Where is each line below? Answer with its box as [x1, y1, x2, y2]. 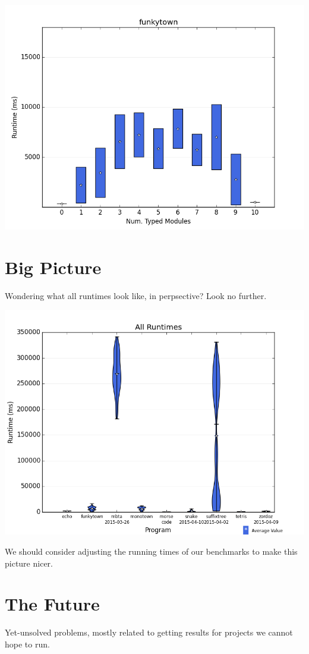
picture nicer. [5, 556, 53, 569]
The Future [5, 592, 100, 616]
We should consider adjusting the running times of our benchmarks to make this [5, 545, 298, 557]
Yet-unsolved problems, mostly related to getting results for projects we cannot [5, 626, 293, 639]
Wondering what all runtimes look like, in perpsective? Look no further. [5, 289, 267, 301]
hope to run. [5, 637, 50, 650]
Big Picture [5, 254, 102, 279]
